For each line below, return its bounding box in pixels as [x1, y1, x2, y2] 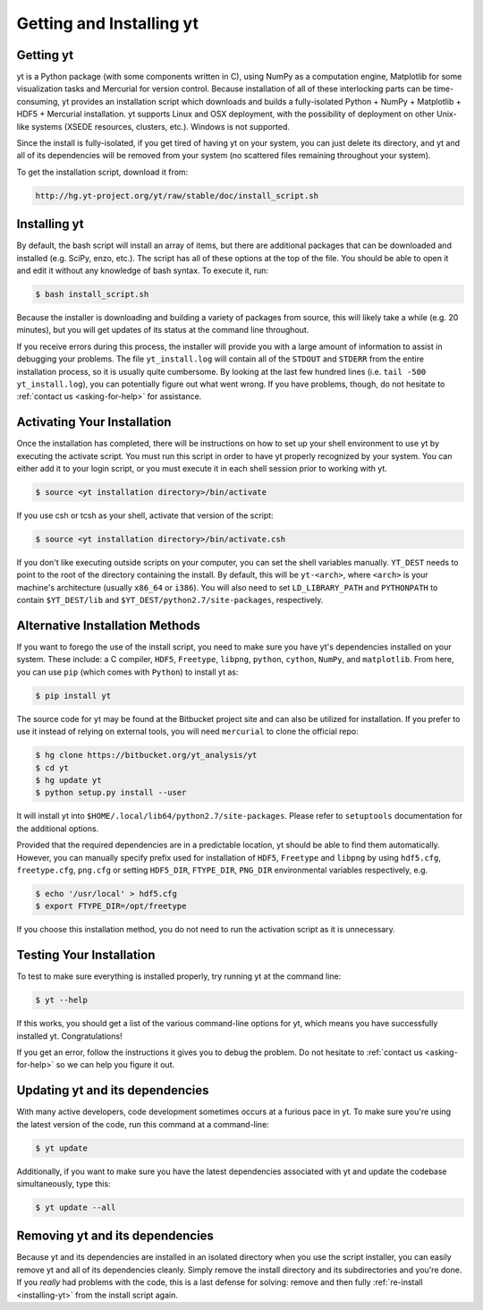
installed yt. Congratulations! [16, 1030, 123, 1042]
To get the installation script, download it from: [16, 166, 189, 177]
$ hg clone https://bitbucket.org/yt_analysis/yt [35, 750, 258, 761]
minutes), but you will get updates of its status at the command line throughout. [16, 325, 309, 336]
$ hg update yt [35, 775, 102, 785]
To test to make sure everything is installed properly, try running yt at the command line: [16, 971, 342, 982]
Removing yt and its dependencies [16, 1229, 215, 1244]
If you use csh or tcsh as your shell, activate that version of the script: [16, 510, 274, 521]
